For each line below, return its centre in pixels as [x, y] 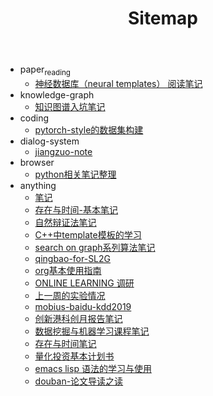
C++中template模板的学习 [88, 234]
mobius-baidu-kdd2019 [83, 306]
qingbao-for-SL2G [73, 258]
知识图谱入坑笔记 [70, 106]
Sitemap [163, 18]
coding [34, 118]
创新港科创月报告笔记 [78, 318]
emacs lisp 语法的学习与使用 [93, 368]
